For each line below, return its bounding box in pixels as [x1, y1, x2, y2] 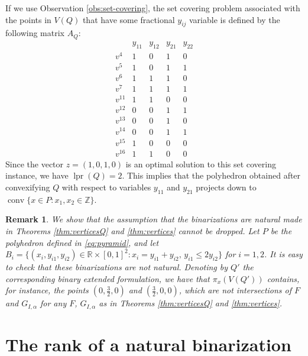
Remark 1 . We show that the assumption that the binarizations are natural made [5, 213, 302, 225]
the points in [5, 13, 51, 25]
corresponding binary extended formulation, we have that [5, 272, 210, 284]
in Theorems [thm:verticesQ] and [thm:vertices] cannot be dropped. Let [5, 224, 260, 237]
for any [40, 297, 67, 309]
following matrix [5, 27, 65, 39]
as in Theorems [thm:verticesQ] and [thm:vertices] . [99, 297, 283, 309]
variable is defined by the [189, 13, 280, 25]
